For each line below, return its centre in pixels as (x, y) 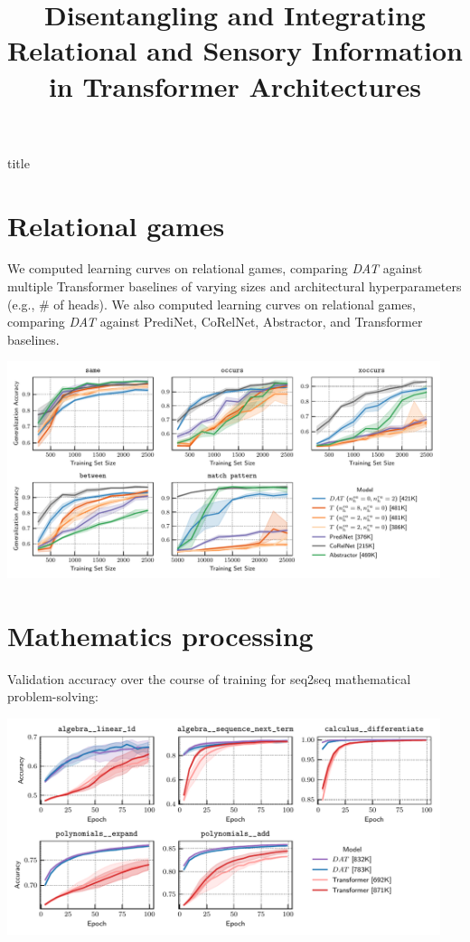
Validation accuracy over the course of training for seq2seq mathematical (209, 678)
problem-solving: (53, 696)
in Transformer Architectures (235, 86)
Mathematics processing (160, 635)
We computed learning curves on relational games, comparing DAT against (215, 268)
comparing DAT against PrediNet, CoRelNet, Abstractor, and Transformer (215, 322)
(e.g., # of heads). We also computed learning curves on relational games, (211, 304)
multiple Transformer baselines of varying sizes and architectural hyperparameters (235, 286)
